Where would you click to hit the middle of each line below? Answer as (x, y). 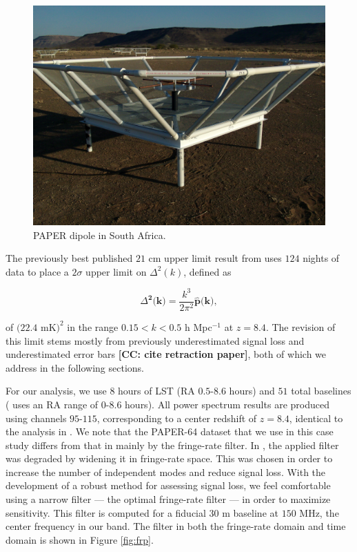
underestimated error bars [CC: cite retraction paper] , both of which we (166, 354)
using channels (36, 418)
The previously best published (69, 258)
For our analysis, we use (56, 391)
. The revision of (300, 326)
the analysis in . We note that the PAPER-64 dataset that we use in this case (170, 431)
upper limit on (116, 271)
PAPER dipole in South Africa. (100, 235)
